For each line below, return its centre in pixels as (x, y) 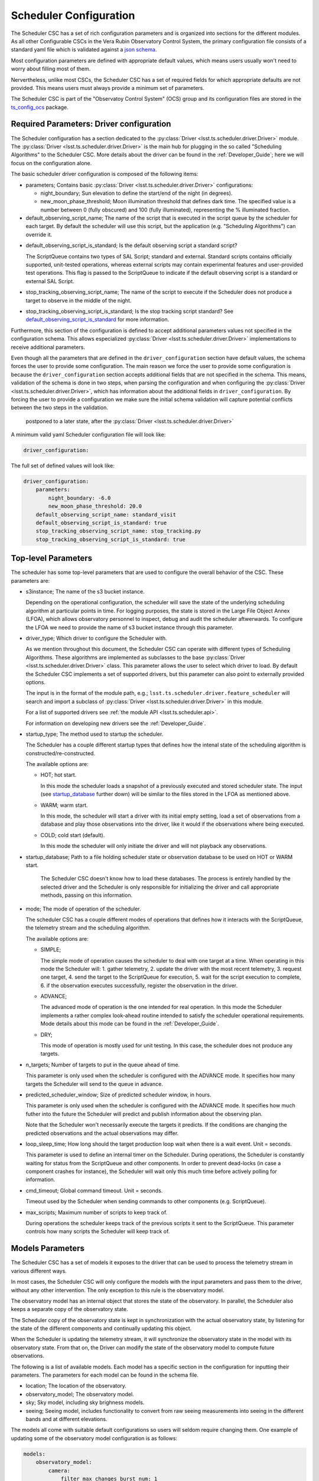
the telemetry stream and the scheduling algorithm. (88, 928)
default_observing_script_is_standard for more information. (97, 319)
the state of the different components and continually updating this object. (101, 1328)
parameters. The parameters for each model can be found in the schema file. (105, 1375)
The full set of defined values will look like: (63, 466)
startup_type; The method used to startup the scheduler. (95, 734)
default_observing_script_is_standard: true (101, 522)
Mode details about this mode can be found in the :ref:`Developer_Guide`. (130, 1024)
